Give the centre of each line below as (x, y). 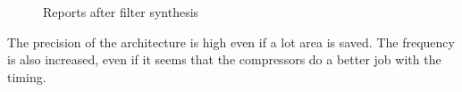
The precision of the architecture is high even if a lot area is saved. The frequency (231, 42)
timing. (27, 76)
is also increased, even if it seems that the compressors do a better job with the (224, 59)
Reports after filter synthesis (121, 12)
